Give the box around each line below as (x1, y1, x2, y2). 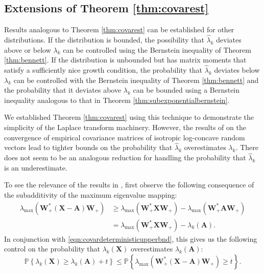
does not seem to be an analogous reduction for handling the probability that (4, 152, 246, 163)
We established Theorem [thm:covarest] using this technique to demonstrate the (4, 112, 254, 122)
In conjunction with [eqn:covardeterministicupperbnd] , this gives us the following (4, 233, 257, 244)
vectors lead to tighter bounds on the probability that (4, 142, 173, 153)
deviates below (214, 65, 260, 75)
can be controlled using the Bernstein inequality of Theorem (63, 44, 251, 55)
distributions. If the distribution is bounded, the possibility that (4, 34, 204, 45)
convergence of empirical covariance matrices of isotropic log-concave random (4, 132, 245, 142)
